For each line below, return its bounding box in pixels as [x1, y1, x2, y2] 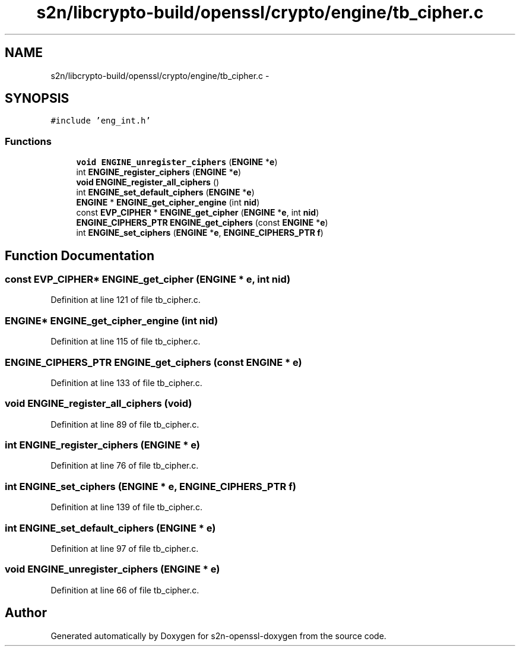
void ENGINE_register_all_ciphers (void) [5, 397, 192, 410]
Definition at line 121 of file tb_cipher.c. [50, 295, 201, 305]
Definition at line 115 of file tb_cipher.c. [50, 336, 201, 347]
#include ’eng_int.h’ [50, 116, 151, 126]
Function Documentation [5, 248, 154, 263]
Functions [5, 135, 52, 147]
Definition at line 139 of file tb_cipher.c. [50, 502, 202, 513]
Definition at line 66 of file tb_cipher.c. [50, 584, 199, 595]
